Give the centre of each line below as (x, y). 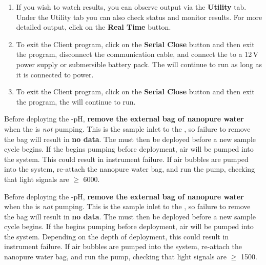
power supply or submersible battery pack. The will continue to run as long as (139, 64)
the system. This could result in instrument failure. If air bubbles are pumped (126, 159)
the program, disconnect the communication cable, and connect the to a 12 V (137, 54)
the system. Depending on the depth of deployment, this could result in (117, 236)
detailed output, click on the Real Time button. (94, 27)
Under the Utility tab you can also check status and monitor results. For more (139, 17)
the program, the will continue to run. (76, 101)
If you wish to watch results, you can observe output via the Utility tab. (131, 7)
